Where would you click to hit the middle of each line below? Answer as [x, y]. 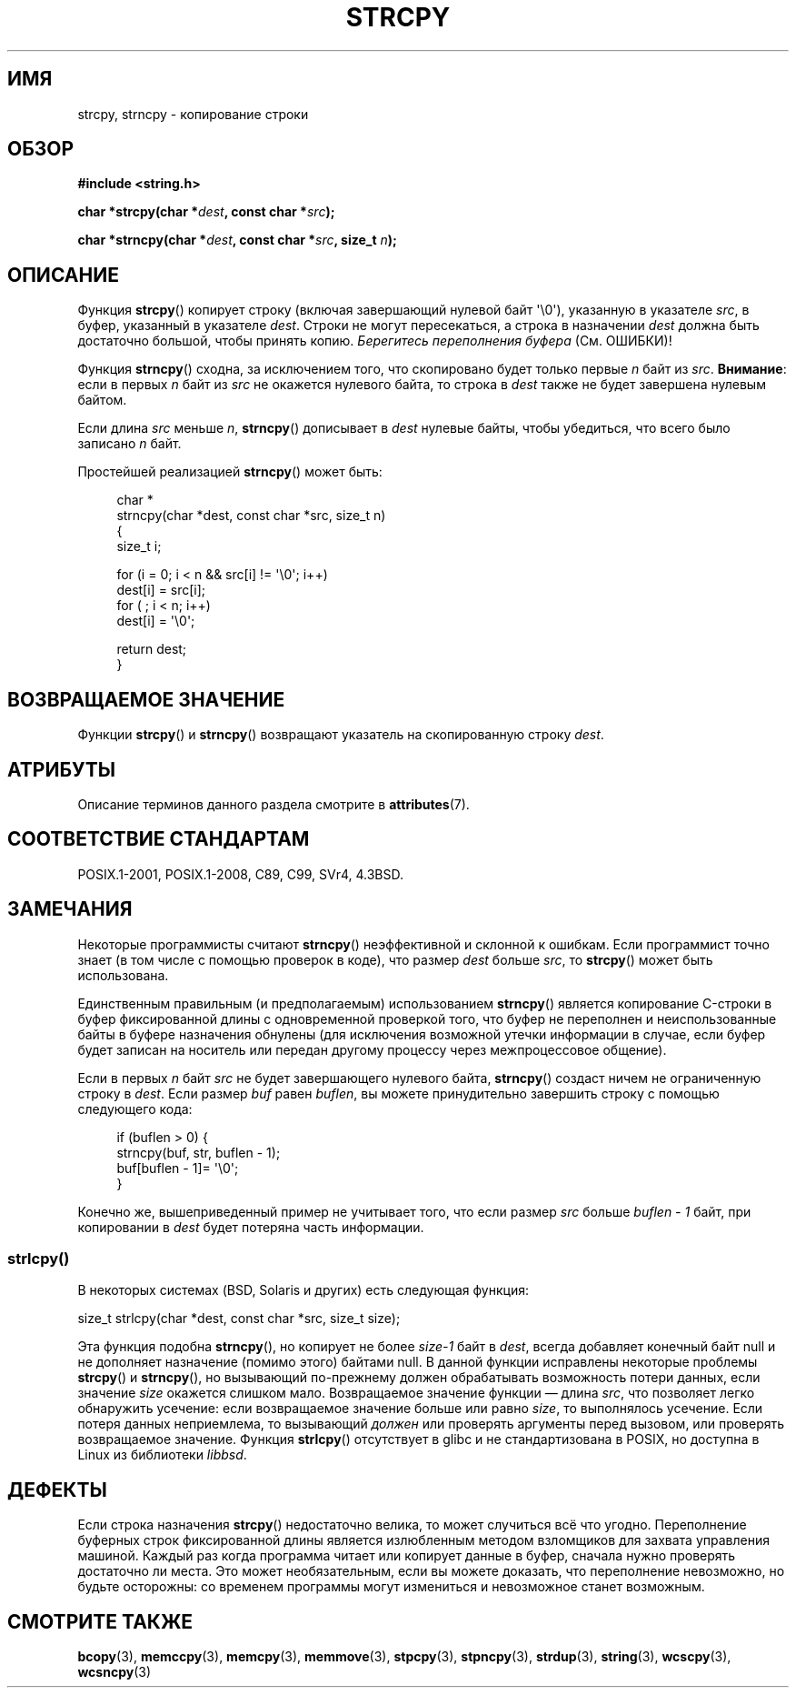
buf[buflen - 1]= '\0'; [178, 1168]
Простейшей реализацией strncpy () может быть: [230, 472]
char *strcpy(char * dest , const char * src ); [206, 212]
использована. [123, 975]
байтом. [102, 400]
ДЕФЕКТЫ [57, 1489]
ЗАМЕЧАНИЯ [70, 909]
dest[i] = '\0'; [156, 621]
